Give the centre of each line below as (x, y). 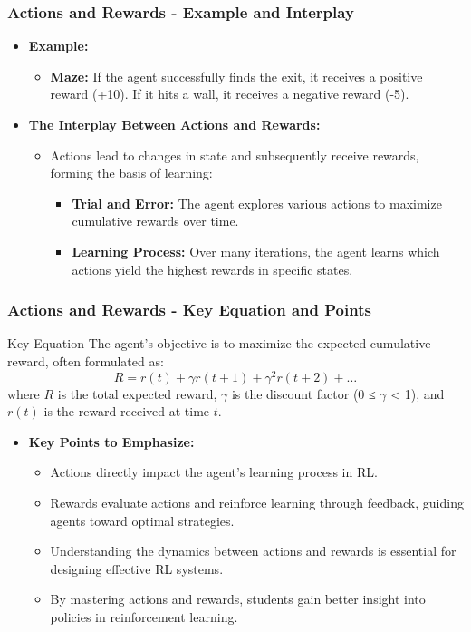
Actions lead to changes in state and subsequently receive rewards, (235, 155)
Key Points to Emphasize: (111, 441)
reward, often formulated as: (86, 360)
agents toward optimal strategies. (142, 520)
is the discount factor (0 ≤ (303, 393)
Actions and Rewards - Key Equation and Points (189, 310)
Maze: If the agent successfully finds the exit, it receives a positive (236, 76)
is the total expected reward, (137, 393)
